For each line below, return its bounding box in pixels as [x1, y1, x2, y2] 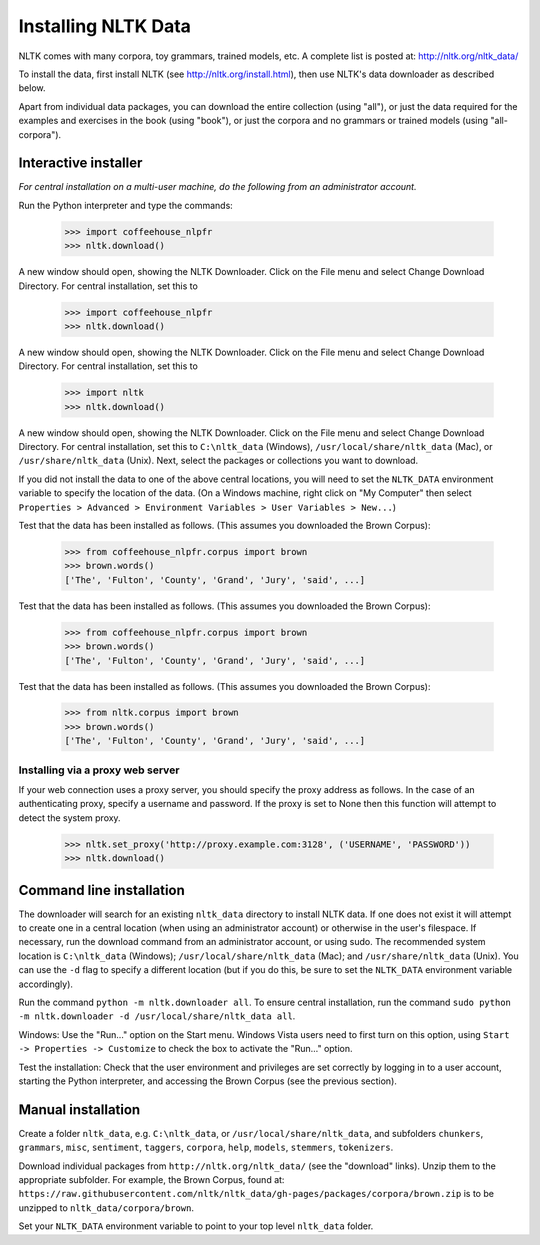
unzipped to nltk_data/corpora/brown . [18, 1201, 195, 1214]
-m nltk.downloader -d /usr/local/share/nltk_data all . [18, 1010, 296, 1022]
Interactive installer [18, 155, 143, 172]
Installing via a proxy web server [18, 763, 180, 777]
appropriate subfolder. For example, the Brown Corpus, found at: [18, 1174, 285, 1186]
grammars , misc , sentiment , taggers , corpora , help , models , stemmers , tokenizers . [18, 1141, 394, 1154]
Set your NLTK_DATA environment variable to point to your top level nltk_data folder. [18, 1220, 374, 1232]
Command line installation [18, 881, 185, 899]
